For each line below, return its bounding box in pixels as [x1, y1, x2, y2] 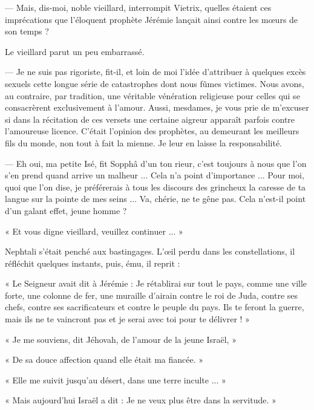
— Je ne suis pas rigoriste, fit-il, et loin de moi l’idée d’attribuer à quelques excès [5, 65, 306, 78]
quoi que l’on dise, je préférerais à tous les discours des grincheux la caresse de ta [5, 180, 306, 193]
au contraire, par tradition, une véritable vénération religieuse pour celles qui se [5, 89, 300, 102]
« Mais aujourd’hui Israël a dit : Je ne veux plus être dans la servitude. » [5, 394, 276, 406]
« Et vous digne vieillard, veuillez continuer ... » [5, 224, 183, 237]
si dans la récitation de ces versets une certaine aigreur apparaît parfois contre [5, 112, 295, 125]
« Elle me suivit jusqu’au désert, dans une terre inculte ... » [5, 373, 226, 386]
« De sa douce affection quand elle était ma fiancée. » [5, 353, 204, 366]
